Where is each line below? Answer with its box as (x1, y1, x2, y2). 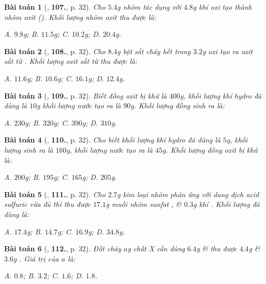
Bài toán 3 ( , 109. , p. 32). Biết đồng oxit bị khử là (4, 90, 167, 101)
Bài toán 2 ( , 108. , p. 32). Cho (4, 45, 106, 56)
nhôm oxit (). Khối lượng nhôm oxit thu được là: (4, 11, 157, 22)
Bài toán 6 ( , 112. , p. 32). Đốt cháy (4, 243, 121, 254)
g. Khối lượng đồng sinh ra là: (130, 100, 225, 111)
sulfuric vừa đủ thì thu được (4, 199, 91, 209)
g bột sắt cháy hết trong (117, 45, 191, 56)
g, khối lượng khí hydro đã (180, 90, 262, 101)
